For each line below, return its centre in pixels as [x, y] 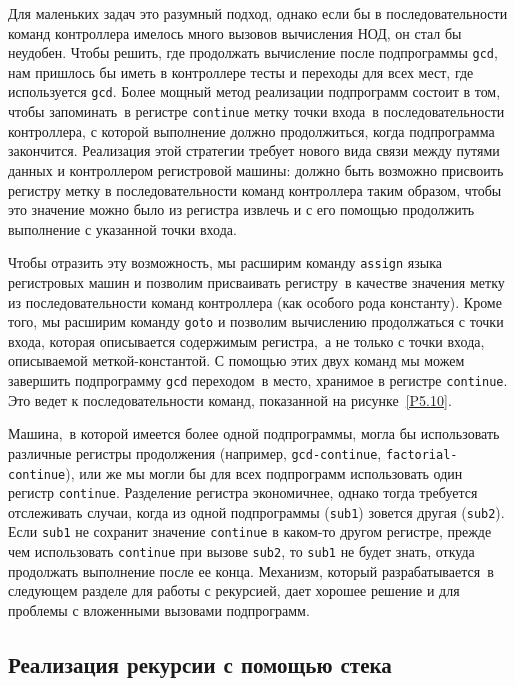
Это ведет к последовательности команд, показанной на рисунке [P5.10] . [230, 399]
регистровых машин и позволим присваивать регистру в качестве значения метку [256, 281]
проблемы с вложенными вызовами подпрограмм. [159, 609]
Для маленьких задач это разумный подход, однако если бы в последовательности [258, 13]
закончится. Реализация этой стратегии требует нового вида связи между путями [254, 150]
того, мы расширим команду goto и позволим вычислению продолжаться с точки [256, 321]
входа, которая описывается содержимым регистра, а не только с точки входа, [246, 340]
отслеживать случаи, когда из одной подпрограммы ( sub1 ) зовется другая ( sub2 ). [256, 511]
